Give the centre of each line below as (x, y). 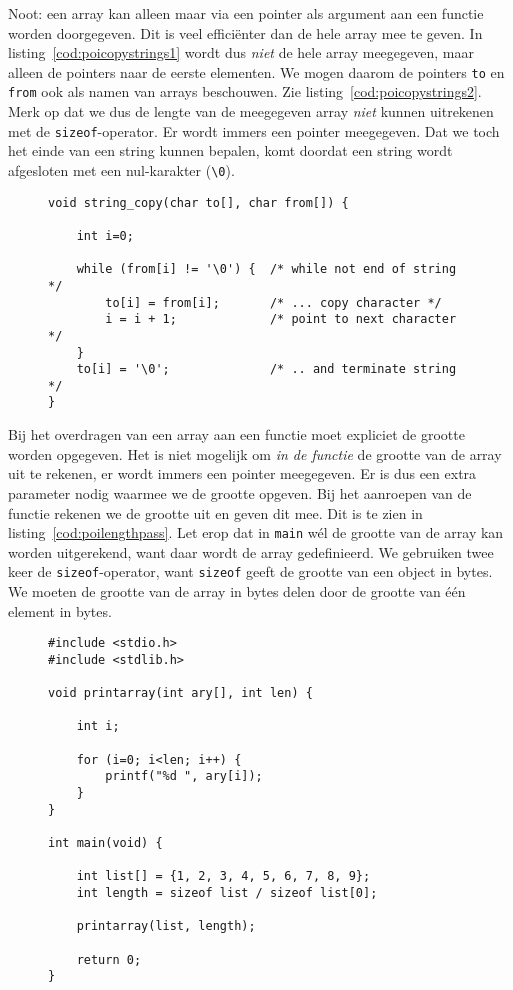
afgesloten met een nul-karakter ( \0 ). (121, 169)
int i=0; (105, 235)
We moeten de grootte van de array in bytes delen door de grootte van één (237, 591)
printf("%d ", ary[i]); (184, 776)
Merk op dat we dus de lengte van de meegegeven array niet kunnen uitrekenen (251, 111)
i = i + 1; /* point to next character (281, 319)
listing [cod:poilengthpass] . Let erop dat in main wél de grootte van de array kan (256, 532)
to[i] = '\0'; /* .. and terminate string (266, 369)
